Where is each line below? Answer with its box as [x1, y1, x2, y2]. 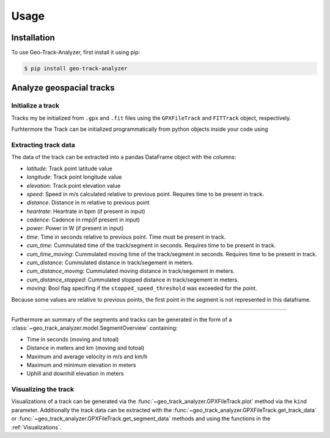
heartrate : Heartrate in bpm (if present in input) [26, 207, 145, 215]
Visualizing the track [11, 385, 75, 394]
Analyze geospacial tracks [11, 83, 115, 93]
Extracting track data [11, 141, 76, 149]
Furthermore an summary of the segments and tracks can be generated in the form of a [11, 316, 232, 323]
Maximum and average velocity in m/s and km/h [26, 352, 148, 360]
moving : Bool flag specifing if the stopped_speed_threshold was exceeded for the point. [26, 284, 257, 292]
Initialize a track [11, 102, 60, 110]
